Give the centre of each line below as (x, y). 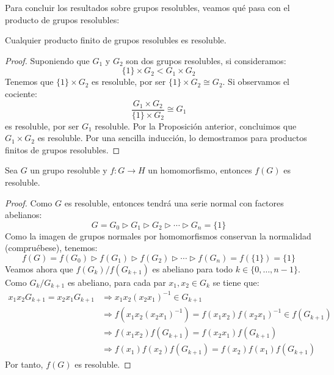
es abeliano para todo (193, 268)
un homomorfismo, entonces (200, 170)
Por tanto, (24, 364)
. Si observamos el (256, 82)
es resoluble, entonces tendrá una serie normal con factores (174, 202)
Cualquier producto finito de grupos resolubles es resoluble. (116, 40)
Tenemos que (29, 82)
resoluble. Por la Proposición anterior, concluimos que (196, 126)
